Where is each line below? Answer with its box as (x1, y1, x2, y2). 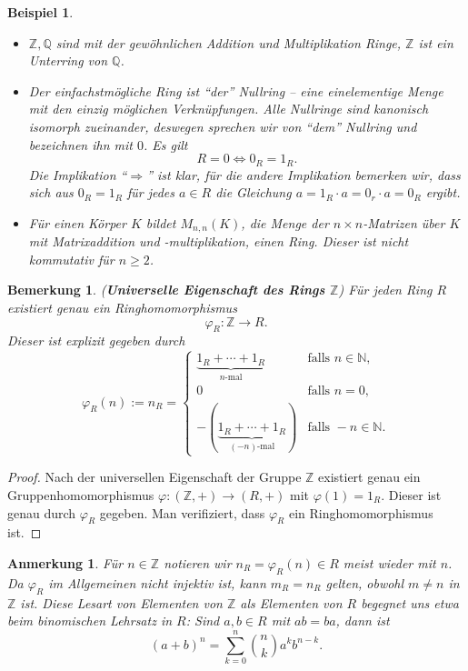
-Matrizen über (363, 213, 445, 232)
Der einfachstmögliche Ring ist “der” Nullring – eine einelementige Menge (28, 81, 443, 100)
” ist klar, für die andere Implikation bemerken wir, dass (146, 165, 461, 184)
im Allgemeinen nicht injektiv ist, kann (48, 573, 266, 592)
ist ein (418, 33, 453, 52)
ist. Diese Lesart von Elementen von (20, 593, 223, 612)
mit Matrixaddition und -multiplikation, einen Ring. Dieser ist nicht (28, 232, 409, 251)
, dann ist (335, 611, 390, 630)
